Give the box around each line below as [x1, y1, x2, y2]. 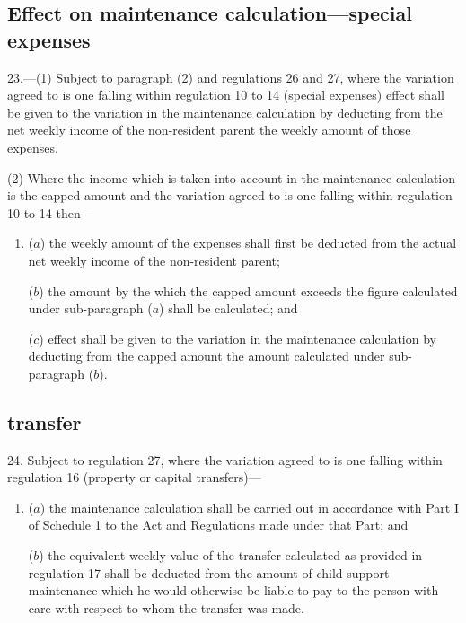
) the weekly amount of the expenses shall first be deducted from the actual [40, 233, 457, 252]
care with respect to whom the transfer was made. [28, 598, 304, 617]
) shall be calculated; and [159, 299, 298, 318]
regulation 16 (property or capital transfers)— [7, 468, 261, 487]
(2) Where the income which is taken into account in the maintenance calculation [7, 168, 456, 187]
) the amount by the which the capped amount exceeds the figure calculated [39, 281, 458, 300]
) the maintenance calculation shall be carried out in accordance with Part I [40, 497, 459, 516]
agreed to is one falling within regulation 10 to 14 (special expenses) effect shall [7, 85, 444, 104]
